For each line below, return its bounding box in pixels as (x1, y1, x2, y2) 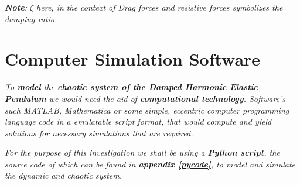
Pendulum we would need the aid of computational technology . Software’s (5, 92, 286, 104)
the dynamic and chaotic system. (5, 169, 122, 181)
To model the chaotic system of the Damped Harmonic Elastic (5, 81, 258, 93)
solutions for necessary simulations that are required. (5, 126, 193, 139)
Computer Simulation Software (5, 47, 261, 71)
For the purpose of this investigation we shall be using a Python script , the (5, 146, 280, 159)
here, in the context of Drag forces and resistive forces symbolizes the (36, 1, 283, 13)
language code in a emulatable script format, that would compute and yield (5, 115, 272, 128)
